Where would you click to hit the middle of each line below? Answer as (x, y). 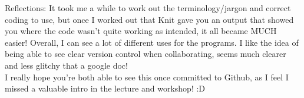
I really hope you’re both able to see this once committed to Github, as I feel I (147, 77)
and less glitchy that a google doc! (66, 65)
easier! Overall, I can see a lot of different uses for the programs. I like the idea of (152, 42)
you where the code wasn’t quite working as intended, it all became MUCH (141, 31)
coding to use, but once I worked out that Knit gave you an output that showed (149, 19)
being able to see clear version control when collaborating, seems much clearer (146, 54)
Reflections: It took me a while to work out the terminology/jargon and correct (148, 8)
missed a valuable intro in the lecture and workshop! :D (105, 88)
